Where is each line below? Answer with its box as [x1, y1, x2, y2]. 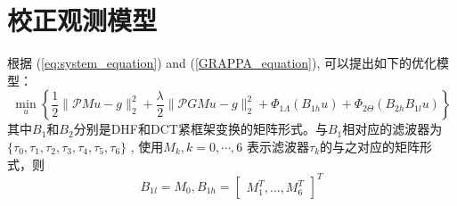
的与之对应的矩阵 [320, 136, 420, 155]
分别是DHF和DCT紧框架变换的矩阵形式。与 [73, 119, 328, 138]
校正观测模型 [7, 2, 158, 38]
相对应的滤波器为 [342, 119, 443, 138]
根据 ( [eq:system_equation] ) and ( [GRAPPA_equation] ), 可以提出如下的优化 [7, 54, 437, 72]
